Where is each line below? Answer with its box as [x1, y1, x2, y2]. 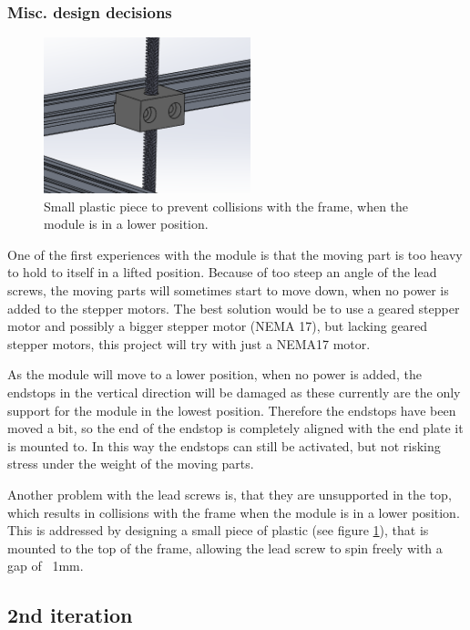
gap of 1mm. [7, 556, 84, 575]
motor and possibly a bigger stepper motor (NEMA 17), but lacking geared [7, 316, 428, 336]
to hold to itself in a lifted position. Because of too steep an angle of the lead [7, 263, 437, 282]
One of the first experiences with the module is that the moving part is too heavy [7, 244, 463, 263]
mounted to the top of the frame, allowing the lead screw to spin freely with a [7, 538, 443, 557]
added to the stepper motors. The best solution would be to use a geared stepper [7, 298, 460, 317]
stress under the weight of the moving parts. [7, 454, 254, 473]
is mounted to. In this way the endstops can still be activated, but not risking [7, 436, 441, 455]
